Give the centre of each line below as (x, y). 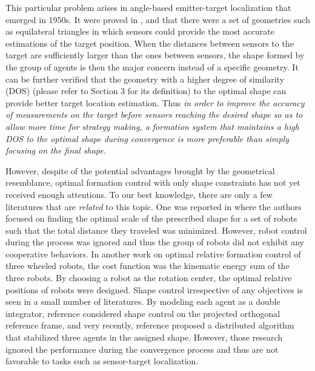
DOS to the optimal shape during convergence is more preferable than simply (148, 138)
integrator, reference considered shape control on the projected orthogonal (143, 313)
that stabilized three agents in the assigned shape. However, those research (144, 337)
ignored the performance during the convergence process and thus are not (142, 349)
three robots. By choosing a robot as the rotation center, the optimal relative (149, 278)
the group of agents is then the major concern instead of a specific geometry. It (152, 66)
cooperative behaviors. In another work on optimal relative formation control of (153, 254)
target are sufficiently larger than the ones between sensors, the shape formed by (155, 55)
